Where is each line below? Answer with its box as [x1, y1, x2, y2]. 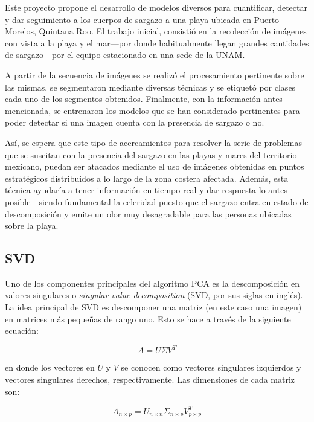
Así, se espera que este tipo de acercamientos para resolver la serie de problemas [5, 136, 302, 149]
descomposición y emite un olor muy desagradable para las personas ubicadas [5, 207, 292, 220]
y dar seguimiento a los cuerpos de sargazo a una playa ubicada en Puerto [5, 13, 280, 25]
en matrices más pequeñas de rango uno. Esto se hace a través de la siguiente [5, 312, 291, 325]
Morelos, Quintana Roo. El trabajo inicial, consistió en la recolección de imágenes [5, 25, 307, 37]
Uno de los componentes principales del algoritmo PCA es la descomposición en [5, 277, 300, 289]
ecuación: [5, 324, 39, 337]
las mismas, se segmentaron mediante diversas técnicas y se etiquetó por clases [5, 80, 296, 93]
